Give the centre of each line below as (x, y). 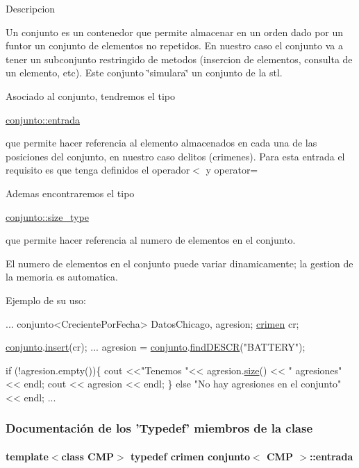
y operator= (232, 170)
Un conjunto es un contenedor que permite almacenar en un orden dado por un (175, 32)
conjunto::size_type (47, 216)
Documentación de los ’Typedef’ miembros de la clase (159, 428)
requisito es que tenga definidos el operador (98, 170)
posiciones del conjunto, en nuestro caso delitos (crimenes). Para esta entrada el (175, 156)
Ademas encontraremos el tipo (70, 193)
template (27, 456)
